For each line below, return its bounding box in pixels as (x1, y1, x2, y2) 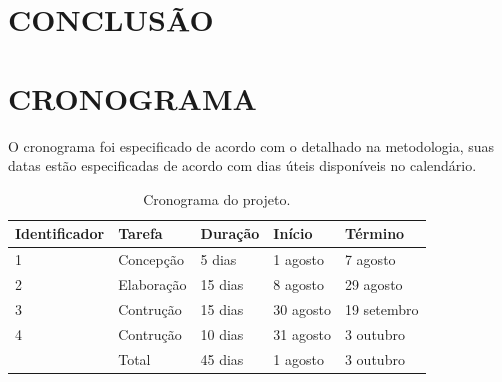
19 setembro (344, 298, 419, 319)
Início (273, 223, 313, 244)
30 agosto (273, 298, 331, 319)
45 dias (200, 348, 244, 369)
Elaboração (118, 273, 187, 294)
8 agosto (273, 273, 324, 294)
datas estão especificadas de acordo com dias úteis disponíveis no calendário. (8, 155, 477, 176)
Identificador (15, 223, 105, 244)
